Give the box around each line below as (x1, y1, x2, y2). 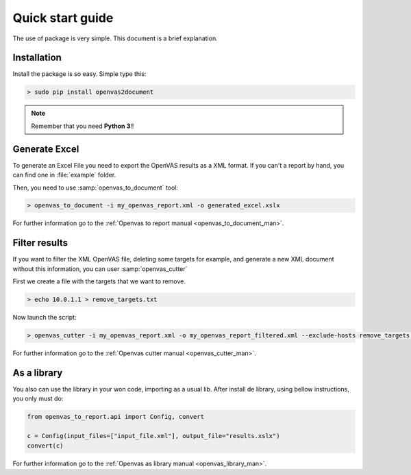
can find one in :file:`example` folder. (12, 171, 116, 179)
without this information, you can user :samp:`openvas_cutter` (12, 264, 188, 273)
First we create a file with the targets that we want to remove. (12, 277, 186, 285)
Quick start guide (12, 10, 114, 25)
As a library (12, 367, 63, 378)
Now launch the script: (12, 313, 77, 322)
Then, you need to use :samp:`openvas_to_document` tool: (12, 183, 178, 192)
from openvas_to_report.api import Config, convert (27, 413, 205, 421)
